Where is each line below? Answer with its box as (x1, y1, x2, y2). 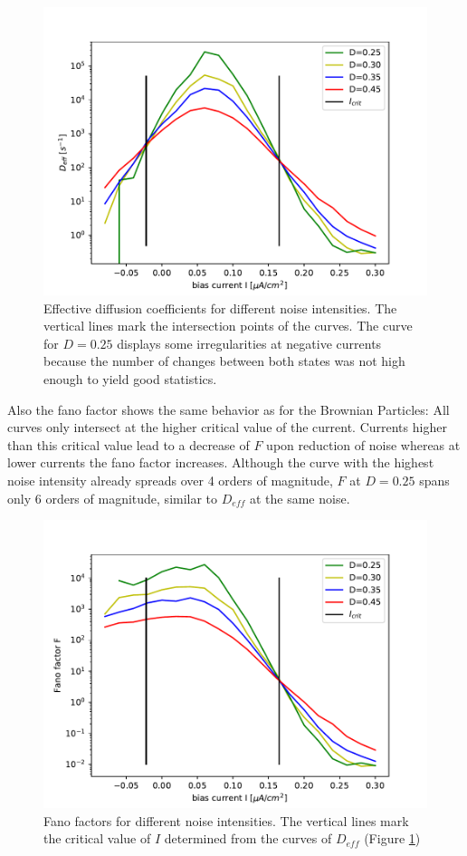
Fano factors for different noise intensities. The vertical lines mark (43, 811, 409, 830)
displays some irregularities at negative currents (117, 333, 382, 352)
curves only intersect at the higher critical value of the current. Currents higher (7, 418, 447, 437)
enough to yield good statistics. (43, 369, 217, 388)
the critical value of (43, 829, 151, 848)
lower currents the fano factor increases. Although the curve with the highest (7, 453, 434, 472)
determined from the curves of (164, 829, 332, 848)
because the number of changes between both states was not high (43, 351, 405, 370)
